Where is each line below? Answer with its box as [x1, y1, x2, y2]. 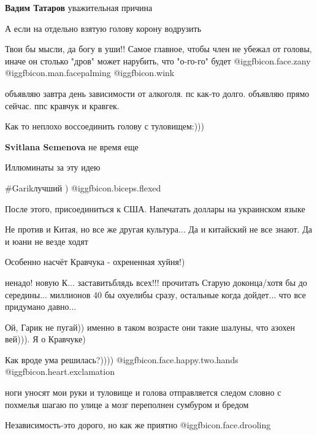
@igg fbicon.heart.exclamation [5, 365, 115, 378]
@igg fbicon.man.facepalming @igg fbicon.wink [5, 66, 175, 79]
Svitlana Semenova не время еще [5, 140, 139, 153]
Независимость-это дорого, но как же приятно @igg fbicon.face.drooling [5, 418, 271, 431]
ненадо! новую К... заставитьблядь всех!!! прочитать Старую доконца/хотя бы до [5, 275, 307, 288]
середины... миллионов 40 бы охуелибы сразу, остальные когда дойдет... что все [5, 288, 306, 301]
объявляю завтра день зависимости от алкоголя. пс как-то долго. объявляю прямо [5, 87, 310, 99]
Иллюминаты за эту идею [5, 161, 101, 174]
